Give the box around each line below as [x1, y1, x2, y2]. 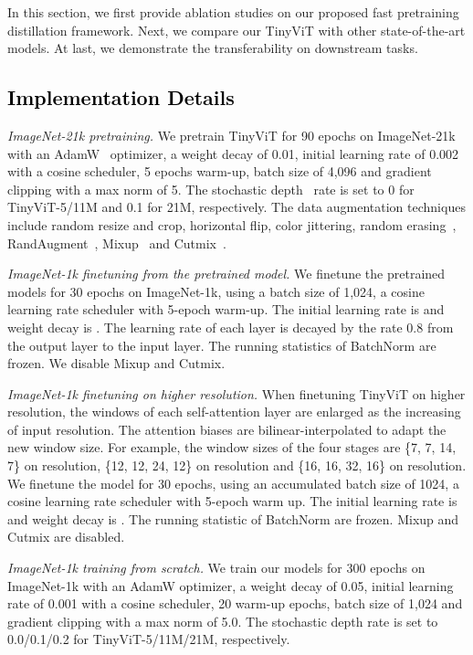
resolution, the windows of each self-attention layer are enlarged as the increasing [7, 402, 461, 421]
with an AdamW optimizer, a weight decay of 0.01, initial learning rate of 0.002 [7, 143, 459, 163]
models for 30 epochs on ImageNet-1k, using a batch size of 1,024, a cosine [7, 281, 425, 301]
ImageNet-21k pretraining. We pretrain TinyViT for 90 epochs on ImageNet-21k [7, 125, 456, 144]
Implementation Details [7, 83, 235, 111]
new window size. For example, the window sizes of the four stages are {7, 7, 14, [7, 438, 457, 457]
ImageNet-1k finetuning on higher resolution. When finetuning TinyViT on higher [7, 384, 466, 403]
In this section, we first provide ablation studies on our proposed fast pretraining [7, 3, 459, 21]
